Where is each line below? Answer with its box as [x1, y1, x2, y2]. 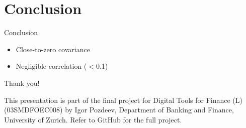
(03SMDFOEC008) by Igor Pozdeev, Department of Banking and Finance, [4, 104, 234, 115]
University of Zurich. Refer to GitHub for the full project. [4, 114, 182, 124]
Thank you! [4, 77, 40, 88]
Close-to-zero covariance [16, 44, 90, 54]
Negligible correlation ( [16, 61, 87, 71]
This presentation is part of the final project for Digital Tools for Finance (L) [4, 94, 243, 105]
